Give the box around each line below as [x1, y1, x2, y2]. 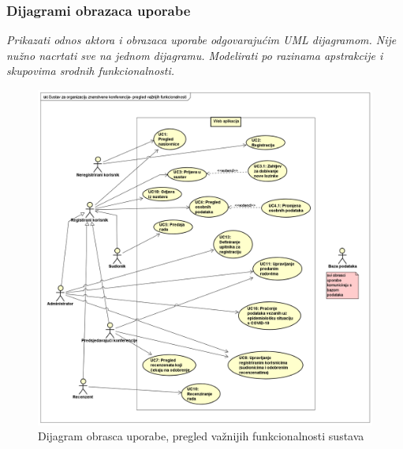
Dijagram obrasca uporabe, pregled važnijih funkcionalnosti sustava [38, 428, 364, 444]
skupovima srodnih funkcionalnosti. [6, 62, 175, 79]
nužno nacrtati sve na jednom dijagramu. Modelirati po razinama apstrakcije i [6, 47, 383, 63]
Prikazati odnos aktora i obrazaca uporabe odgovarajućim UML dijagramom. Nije [6, 32, 397, 48]
